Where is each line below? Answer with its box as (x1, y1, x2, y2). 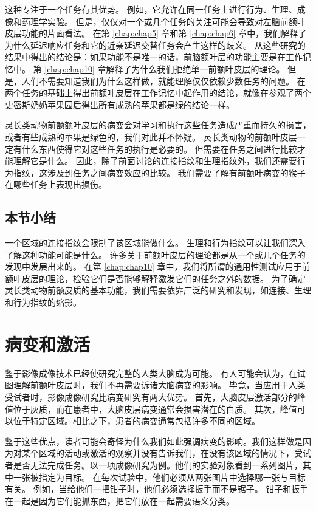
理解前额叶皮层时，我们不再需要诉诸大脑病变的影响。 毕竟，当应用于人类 (13, 379, 306, 391)
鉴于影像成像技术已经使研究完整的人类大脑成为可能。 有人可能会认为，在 (5, 366, 297, 379)
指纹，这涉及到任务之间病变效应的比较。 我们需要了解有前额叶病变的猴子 (13, 166, 306, 179)
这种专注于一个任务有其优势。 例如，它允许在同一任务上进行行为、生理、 (5, 3, 297, 15)
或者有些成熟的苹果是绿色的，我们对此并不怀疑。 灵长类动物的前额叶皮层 (5, 130, 297, 143)
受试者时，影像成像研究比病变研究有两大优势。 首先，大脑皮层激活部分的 (5, 390, 297, 403)
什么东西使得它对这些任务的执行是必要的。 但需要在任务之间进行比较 (21, 142, 297, 155)
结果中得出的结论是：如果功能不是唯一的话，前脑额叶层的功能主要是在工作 (5, 50, 303, 63)
